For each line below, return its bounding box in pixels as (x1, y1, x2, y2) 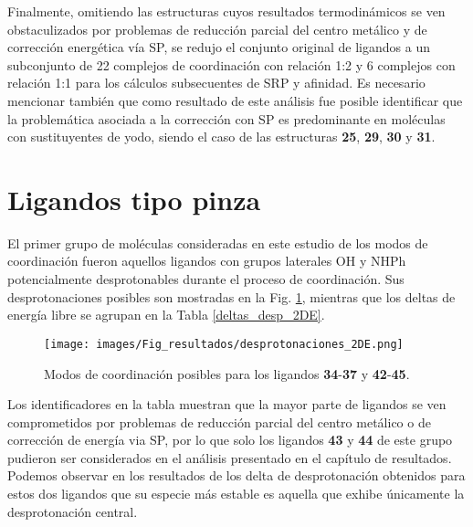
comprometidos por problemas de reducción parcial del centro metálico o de (7, 412, 431, 431)
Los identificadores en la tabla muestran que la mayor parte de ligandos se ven (7, 395, 447, 414)
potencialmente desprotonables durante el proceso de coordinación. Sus (7, 269, 405, 289)
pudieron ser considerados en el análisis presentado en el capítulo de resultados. (7, 448, 452, 467)
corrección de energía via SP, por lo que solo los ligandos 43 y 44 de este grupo (7, 430, 453, 449)
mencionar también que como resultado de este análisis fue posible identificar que (7, 90, 463, 110)
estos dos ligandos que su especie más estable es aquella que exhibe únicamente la (7, 484, 465, 503)
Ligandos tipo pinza (7, 180, 261, 217)
